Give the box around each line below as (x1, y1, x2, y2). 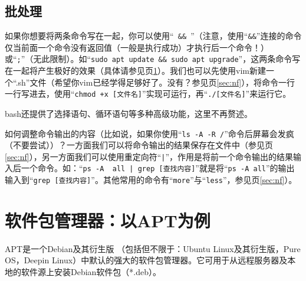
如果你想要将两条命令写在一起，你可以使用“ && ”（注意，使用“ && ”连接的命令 (5, 30, 302, 42)
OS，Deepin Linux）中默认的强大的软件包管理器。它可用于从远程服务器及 (5, 254, 288, 266)
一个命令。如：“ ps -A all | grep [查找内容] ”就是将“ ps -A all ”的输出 (21, 162, 295, 174)
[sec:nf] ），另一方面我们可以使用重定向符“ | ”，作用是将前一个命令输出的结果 (5, 150, 294, 162)
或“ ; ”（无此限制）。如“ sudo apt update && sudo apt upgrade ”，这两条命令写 (5, 53, 301, 65)
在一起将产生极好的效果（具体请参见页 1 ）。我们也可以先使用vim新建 (5, 64, 266, 77)
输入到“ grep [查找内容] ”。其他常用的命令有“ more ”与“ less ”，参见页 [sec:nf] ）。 (5, 174, 297, 186)
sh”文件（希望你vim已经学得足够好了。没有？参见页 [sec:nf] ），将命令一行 (18, 76, 295, 88)
